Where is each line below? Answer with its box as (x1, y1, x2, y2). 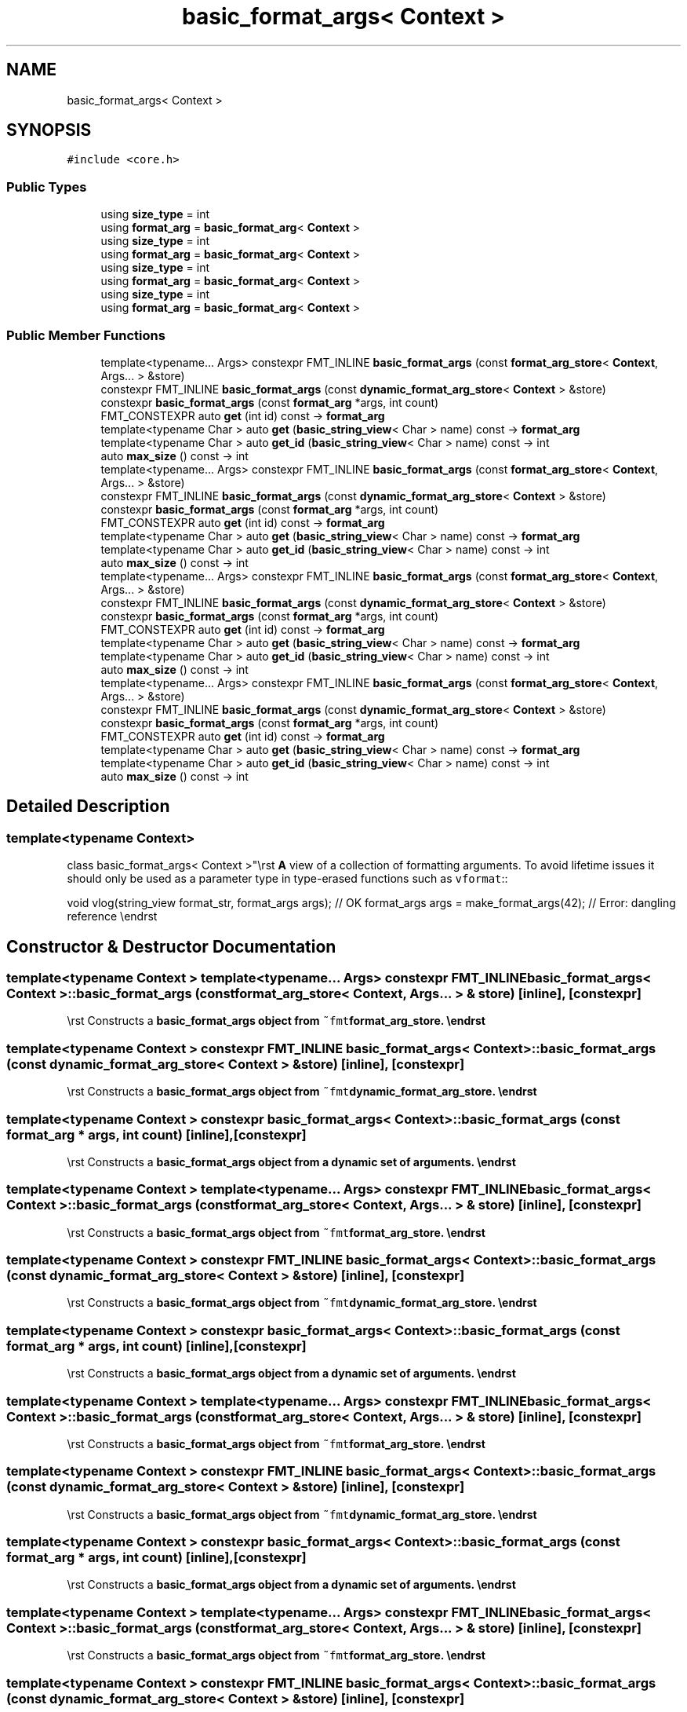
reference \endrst (67, 909, 158, 924)
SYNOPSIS (6, 120, 92, 141)
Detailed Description (6, 796, 170, 817)
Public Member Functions (6, 327, 165, 343)
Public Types (6, 178, 87, 195)
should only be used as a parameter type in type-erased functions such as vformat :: (67, 872, 508, 886)
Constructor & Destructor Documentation (6, 936, 336, 957)
